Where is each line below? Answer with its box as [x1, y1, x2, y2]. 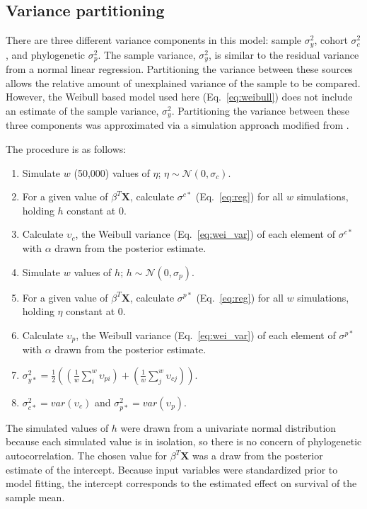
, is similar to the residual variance [208, 47, 359, 62]
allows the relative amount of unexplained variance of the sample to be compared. [6, 75, 361, 90]
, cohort [314, 33, 348, 47]
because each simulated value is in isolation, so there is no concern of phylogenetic [6, 434, 362, 449]
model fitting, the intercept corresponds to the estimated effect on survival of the [6, 476, 357, 491]
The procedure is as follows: [6, 141, 127, 156]
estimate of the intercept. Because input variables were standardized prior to [6, 462, 338, 476]
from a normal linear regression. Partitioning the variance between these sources [6, 62, 353, 76]
